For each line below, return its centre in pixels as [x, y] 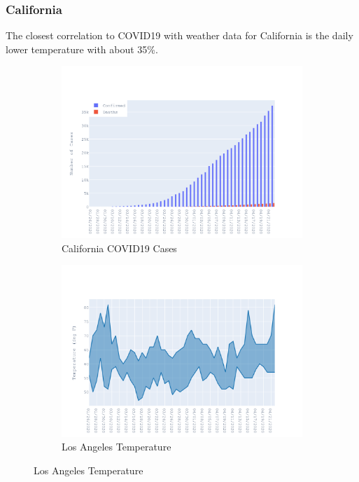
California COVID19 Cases [119, 248]
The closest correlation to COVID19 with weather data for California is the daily [179, 35]
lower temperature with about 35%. [82, 49]
